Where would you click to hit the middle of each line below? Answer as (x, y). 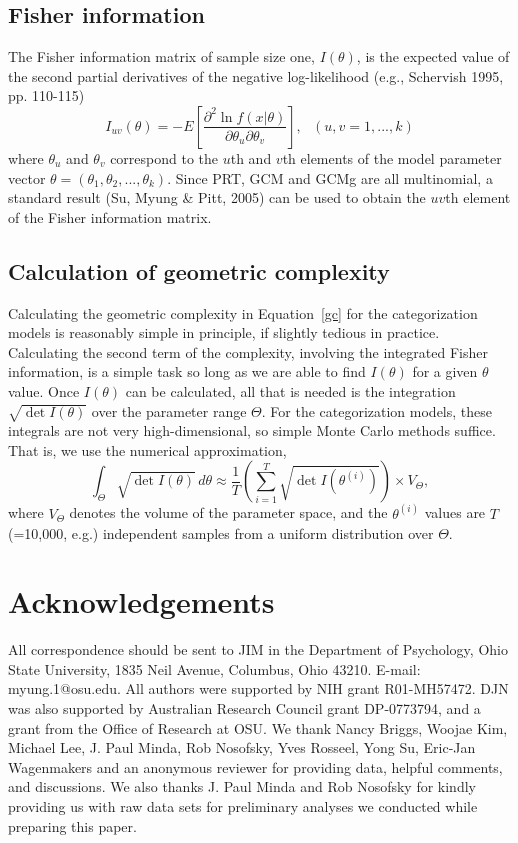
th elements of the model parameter (392, 157)
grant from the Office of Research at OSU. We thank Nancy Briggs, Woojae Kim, (258, 727)
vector (27, 177)
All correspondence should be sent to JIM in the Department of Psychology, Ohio (258, 649)
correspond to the (164, 157)
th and (251, 157)
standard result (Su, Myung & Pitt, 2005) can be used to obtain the (217, 197)
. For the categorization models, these (376, 410)
